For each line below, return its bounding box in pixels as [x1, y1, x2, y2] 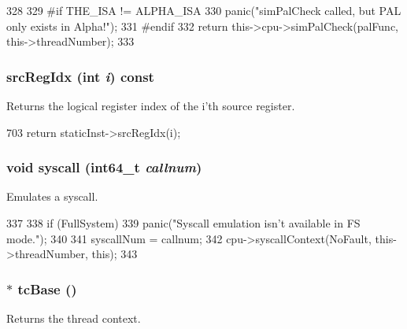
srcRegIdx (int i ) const [6, 66, 154, 86]
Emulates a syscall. [6, 188, 98, 205]
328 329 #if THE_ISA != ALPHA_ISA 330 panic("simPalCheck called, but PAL [6, 2, 401, 18]
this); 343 [91, 246, 138, 262]
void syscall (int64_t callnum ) [6, 157, 202, 177]
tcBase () [17, 279, 77, 298]
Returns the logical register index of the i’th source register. [6, 98, 295, 113]
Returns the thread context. [6, 310, 141, 326]
